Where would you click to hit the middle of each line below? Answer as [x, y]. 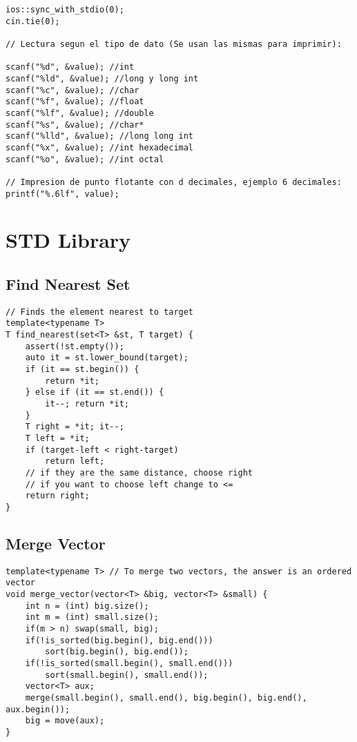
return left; [75, 461]
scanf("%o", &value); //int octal [85, 159]
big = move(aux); [65, 721]
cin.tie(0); [33, 21]
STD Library [68, 240]
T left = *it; [57, 438]
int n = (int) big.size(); [87, 606]
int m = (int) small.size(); [92, 617]
